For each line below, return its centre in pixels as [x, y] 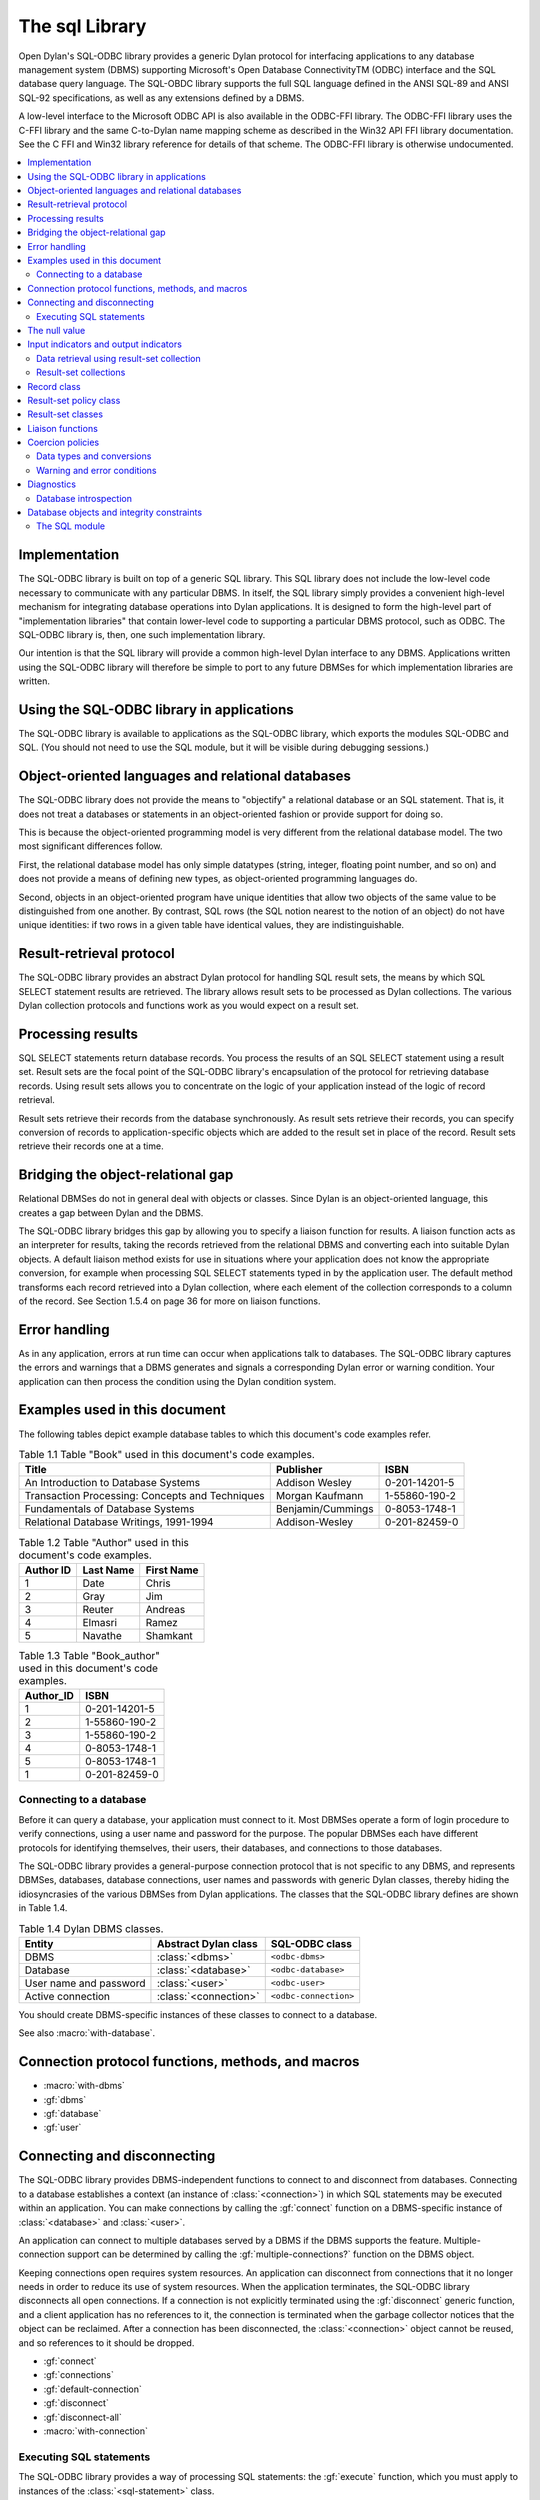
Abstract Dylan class [207, 1943]
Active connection [67, 1996]
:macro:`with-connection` [96, 2431]
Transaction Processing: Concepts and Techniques [144, 1496]
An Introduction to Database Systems [112, 1483]
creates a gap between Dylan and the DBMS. [111, 1212]
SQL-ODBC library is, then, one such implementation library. [142, 634]
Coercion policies [63, 442]
